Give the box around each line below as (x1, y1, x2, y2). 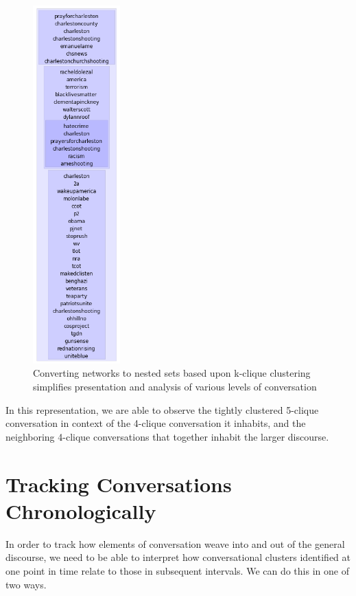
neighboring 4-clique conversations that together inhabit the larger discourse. (5, 429, 329, 443)
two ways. (5, 577, 47, 591)
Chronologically (5, 496, 156, 525)
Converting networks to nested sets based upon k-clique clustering (33, 366, 311, 380)
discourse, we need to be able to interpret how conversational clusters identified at (5, 550, 351, 564)
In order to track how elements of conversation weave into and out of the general (5, 536, 345, 551)
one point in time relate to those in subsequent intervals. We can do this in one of (5, 563, 349, 577)
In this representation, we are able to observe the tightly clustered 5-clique (5, 402, 319, 417)
